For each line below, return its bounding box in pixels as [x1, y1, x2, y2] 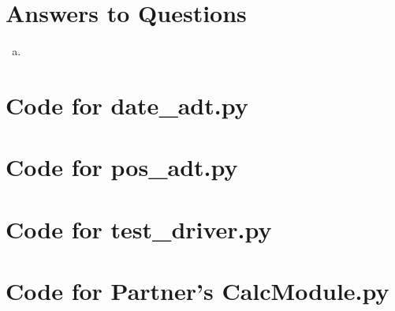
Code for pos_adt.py [6, 151, 238, 183]
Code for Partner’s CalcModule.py [6, 275, 389, 307]
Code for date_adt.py [6, 88, 248, 121]
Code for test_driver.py [6, 212, 272, 245]
